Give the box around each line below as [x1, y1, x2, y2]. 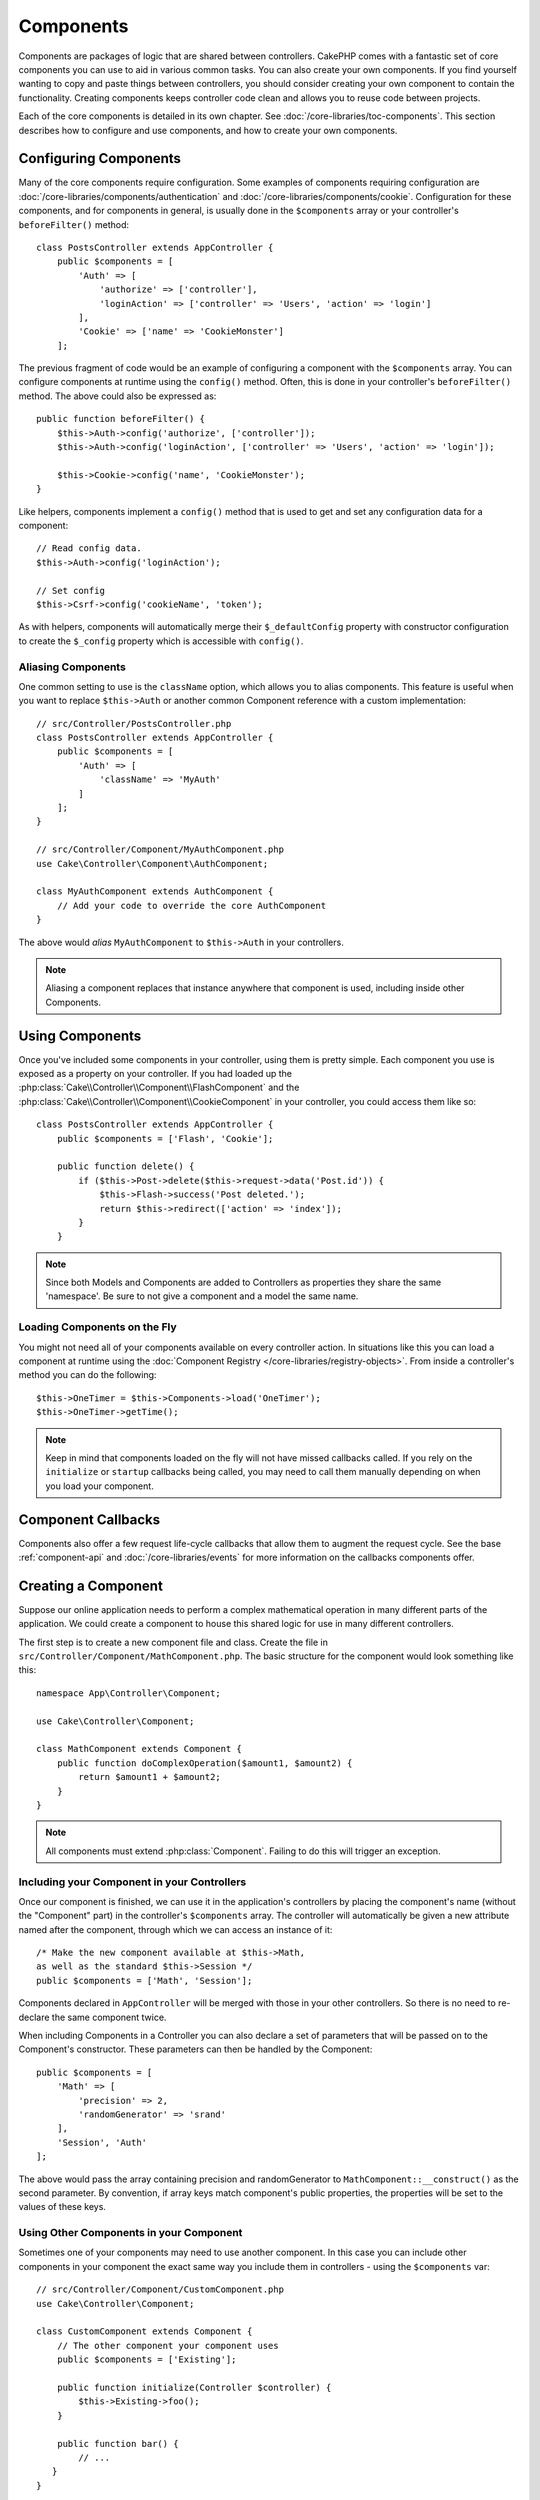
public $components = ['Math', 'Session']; [36, 1975, 253, 1986]
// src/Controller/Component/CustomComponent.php [36, 2284, 285, 2295]
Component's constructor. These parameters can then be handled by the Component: [18, 2043, 373, 2055]
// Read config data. [36, 543, 142, 554]
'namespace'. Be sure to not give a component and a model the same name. [45, 1290, 359, 1302]
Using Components [18, 1027, 142, 1044]
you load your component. [45, 1480, 154, 1492]
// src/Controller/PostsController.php [36, 718, 232, 729]
